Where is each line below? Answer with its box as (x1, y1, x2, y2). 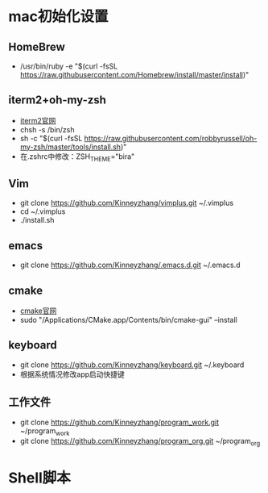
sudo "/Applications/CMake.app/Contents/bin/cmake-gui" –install (19, 315, 237, 325)
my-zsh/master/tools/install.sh (19, 142, 122, 152)
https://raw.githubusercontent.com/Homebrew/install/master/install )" (19, 70, 249, 79)
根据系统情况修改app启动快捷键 (19, 369, 125, 379)
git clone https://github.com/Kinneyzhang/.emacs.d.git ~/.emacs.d (19, 260, 241, 270)
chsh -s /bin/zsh (19, 124, 75, 134)
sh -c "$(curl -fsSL (19, 133, 83, 143)
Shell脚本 (8, 469, 71, 487)
